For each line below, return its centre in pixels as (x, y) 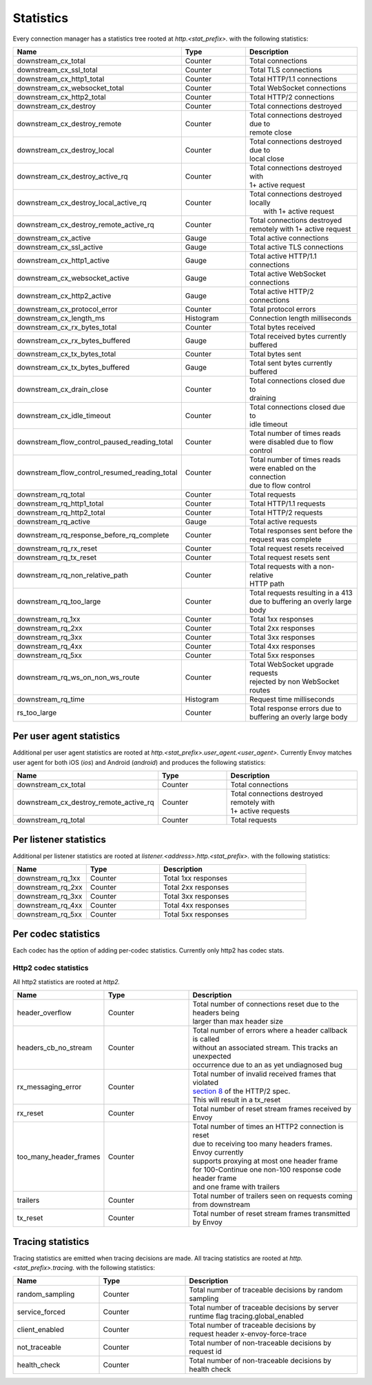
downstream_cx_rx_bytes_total (67, 327)
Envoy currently (218, 1153)
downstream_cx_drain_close (63, 389)
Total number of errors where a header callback (270, 1030)
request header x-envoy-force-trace (248, 1334)
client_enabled (41, 1330)
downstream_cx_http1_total (61, 79)
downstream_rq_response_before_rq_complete (93, 535)
